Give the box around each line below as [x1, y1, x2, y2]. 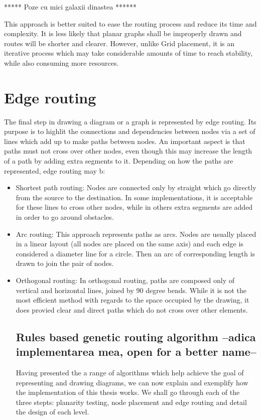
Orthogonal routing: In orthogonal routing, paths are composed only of [16, 275, 234, 285]
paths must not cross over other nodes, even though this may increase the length [4, 146, 252, 156]
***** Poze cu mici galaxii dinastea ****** [4, 2, 137, 12]
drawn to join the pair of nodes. [16, 258, 114, 268]
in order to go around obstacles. [16, 212, 114, 222]
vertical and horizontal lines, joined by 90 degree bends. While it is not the [16, 285, 247, 295]
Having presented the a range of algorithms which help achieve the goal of [16, 367, 244, 377]
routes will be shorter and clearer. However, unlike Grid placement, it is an [4, 38, 235, 48]
